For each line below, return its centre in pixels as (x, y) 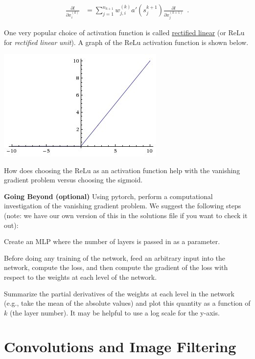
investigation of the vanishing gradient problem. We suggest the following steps (123, 206)
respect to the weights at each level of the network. (81, 277)
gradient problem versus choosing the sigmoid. (73, 180)
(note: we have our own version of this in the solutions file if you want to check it (126, 215)
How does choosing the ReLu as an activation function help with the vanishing (122, 170)
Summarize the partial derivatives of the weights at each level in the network (119, 293)
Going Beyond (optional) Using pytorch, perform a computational (108, 196)
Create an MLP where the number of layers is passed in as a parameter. (112, 241)
